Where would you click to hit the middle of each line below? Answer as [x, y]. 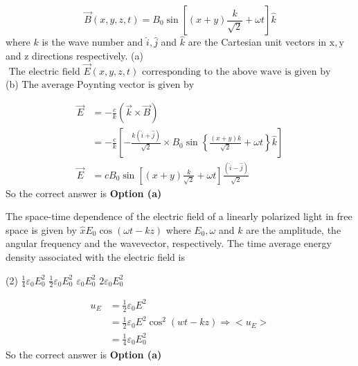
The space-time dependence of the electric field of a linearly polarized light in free [179, 216]
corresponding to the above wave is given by [236, 72]
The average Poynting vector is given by [108, 85]
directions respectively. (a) [88, 55]
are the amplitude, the [294, 229]
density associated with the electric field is [95, 257]
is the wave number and [92, 42]
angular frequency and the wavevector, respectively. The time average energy [169, 243]
